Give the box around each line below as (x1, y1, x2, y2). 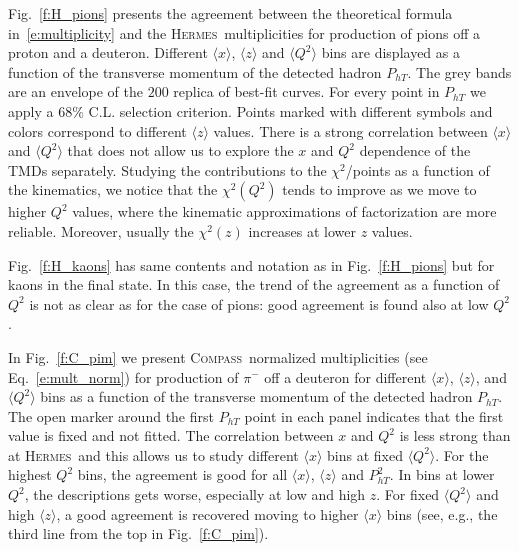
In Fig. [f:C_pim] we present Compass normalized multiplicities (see (8, 346, 428, 367)
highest (8, 464, 52, 485)
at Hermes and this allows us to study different (8, 444, 299, 465)
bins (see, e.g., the (386, 503, 498, 524)
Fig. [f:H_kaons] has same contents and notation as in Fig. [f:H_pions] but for (8, 254, 495, 275)
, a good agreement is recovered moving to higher (56, 503, 359, 524)
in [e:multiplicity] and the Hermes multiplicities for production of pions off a (8, 22, 480, 43)
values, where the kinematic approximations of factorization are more (72, 201, 497, 222)
